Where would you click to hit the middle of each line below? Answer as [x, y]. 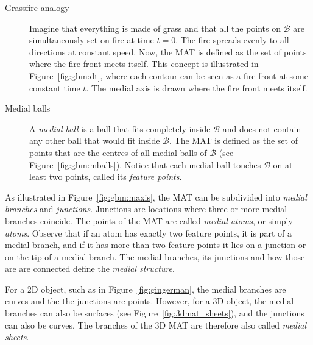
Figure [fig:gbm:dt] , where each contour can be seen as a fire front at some [169, 75]
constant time [55, 87]
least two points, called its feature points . [106, 176]
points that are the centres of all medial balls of [118, 152]
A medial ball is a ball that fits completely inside [120, 128]
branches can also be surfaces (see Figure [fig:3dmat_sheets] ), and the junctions [155, 313]
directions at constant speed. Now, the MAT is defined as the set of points [168, 52]
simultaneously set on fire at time [92, 40]
